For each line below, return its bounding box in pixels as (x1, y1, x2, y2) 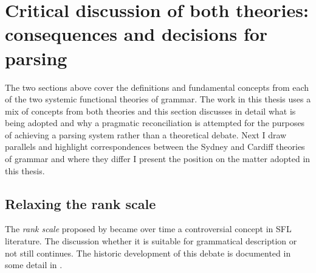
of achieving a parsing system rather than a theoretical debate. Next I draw (5, 128, 287, 141)
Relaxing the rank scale (5, 194, 156, 213)
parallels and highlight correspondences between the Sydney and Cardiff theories (5, 140, 305, 153)
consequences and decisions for (5, 21, 268, 46)
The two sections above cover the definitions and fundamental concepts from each (5, 80, 309, 93)
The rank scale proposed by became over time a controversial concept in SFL (5, 222, 292, 235)
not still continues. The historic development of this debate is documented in (5, 246, 291, 259)
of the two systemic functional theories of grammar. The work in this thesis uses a (5, 93, 311, 105)
